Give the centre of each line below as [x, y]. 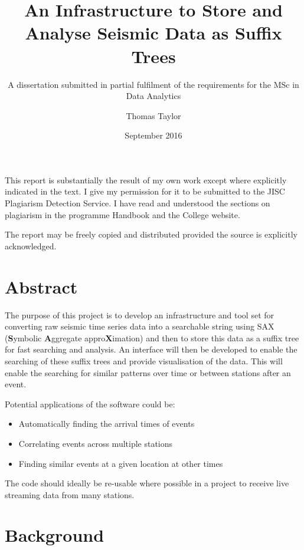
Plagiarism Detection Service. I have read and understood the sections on [138, 203]
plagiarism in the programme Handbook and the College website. [122, 214]
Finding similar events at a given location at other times [121, 463]
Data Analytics [153, 96]
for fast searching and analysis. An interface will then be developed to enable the [151, 349]
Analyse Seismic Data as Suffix [153, 33]
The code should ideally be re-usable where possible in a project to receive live [147, 483]
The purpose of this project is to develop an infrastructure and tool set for [140, 314]
